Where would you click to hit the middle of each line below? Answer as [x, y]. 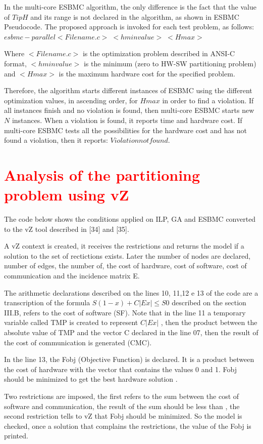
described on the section [209, 302]
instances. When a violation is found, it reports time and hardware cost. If [127, 120]
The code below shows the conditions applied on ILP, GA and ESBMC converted [130, 219]
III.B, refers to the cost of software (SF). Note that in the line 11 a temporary [125, 312]
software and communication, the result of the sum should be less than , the [122, 406]
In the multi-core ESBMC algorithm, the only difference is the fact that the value [130, 7]
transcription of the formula [47, 302]
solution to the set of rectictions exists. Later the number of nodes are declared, [127, 255]
